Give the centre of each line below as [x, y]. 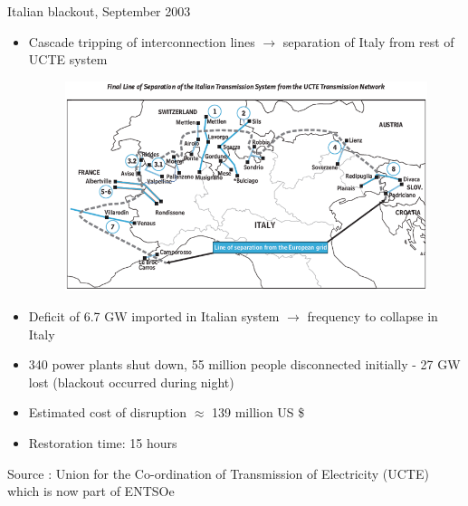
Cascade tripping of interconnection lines [142, 41]
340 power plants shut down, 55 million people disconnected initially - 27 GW [244, 364]
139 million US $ [258, 412]
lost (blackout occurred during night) [131, 382]
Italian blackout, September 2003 [99, 11]
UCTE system [68, 59]
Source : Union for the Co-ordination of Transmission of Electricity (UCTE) [218, 473]
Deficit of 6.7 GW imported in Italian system [154, 316]
